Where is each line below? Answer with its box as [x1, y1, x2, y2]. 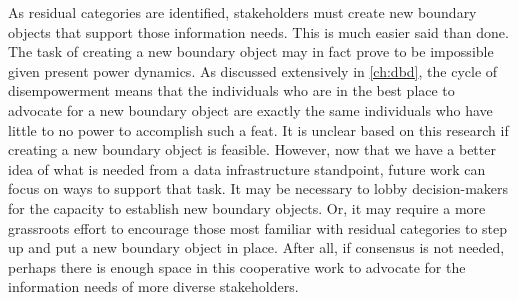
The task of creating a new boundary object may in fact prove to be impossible [8, 41, 494, 62]
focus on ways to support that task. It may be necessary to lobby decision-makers [8, 178, 509, 199]
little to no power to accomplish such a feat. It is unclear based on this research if [8, 119, 509, 140]
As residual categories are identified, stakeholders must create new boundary [8, 2, 477, 22]
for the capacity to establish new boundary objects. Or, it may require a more [8, 197, 486, 218]
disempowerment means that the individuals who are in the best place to [8, 80, 455, 101]
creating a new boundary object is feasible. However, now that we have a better [8, 139, 496, 160]
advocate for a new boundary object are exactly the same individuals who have [8, 99, 493, 120]
